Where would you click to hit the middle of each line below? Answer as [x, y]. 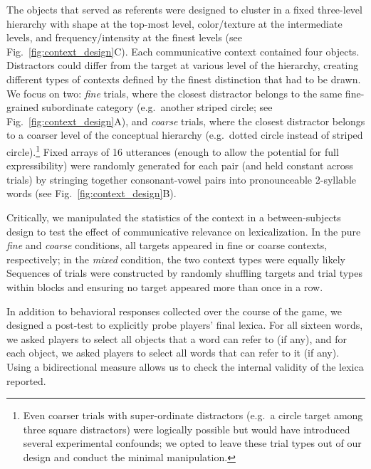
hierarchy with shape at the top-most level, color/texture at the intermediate [174, 23]
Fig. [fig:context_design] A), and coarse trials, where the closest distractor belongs [186, 121]
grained [23, 107]
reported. [26, 380]
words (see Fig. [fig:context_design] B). [92, 193]
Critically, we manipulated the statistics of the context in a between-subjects [174, 217]
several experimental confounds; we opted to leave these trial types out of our [192, 443]
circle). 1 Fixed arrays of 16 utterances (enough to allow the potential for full [173, 150]
